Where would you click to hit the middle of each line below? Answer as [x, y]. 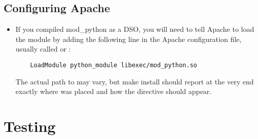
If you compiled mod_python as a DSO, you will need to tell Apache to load [135, 29]
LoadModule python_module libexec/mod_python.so [114, 65]
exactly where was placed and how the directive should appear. [114, 91]
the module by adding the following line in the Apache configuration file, [128, 39]
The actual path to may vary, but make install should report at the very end [135, 81]
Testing [30, 126]
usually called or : [43, 49]
